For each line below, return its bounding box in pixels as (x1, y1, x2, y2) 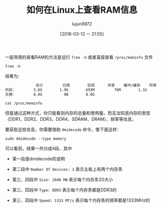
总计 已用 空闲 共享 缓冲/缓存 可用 (36, 83, 157, 88)
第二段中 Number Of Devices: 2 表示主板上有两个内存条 (12, 166, 123, 172)
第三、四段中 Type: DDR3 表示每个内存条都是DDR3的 (12, 187, 117, 193)
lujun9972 (72, 21, 92, 27)
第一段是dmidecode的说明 (12, 156, 65, 162)
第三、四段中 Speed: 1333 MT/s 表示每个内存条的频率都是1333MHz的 (12, 197, 150, 203)
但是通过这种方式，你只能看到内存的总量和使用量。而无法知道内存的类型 (5, 110, 150, 116)
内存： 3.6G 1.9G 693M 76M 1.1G (5, 87, 147, 92)
